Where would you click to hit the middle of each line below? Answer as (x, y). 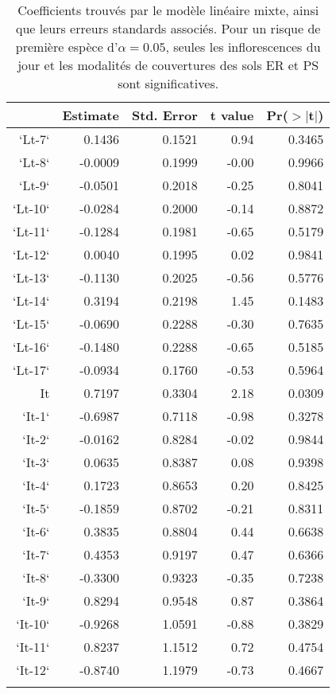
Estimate (91, 115)
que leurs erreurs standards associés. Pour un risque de (168, 28)
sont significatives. (168, 83)
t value (232, 115)
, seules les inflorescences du (243, 47)
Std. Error (164, 115)
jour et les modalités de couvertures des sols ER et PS (168, 65)
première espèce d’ (67, 47)
